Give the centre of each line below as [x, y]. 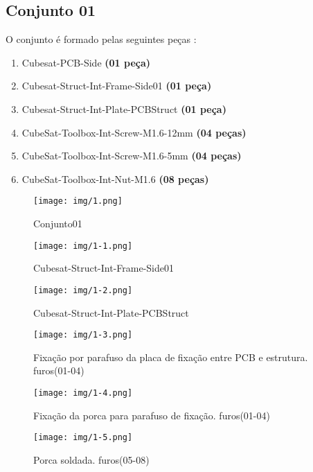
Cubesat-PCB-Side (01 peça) [86, 62]
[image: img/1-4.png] [83, 393]
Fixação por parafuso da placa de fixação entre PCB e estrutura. [171, 357]
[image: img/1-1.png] [83, 246]
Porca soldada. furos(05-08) [91, 459]
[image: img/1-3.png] [83, 335]
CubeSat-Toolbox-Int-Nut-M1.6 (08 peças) [115, 178]
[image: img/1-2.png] [83, 290]
